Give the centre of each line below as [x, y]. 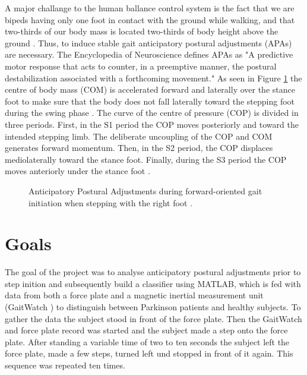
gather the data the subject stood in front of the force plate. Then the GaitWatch [153, 318]
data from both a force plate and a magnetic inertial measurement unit [134, 295]
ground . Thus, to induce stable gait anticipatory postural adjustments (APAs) [148, 42]
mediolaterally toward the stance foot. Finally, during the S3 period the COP [146, 159]
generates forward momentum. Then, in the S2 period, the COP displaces [139, 148]
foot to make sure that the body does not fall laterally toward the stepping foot [150, 101]
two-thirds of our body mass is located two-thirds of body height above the [142, 31]
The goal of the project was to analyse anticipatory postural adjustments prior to [153, 272]
